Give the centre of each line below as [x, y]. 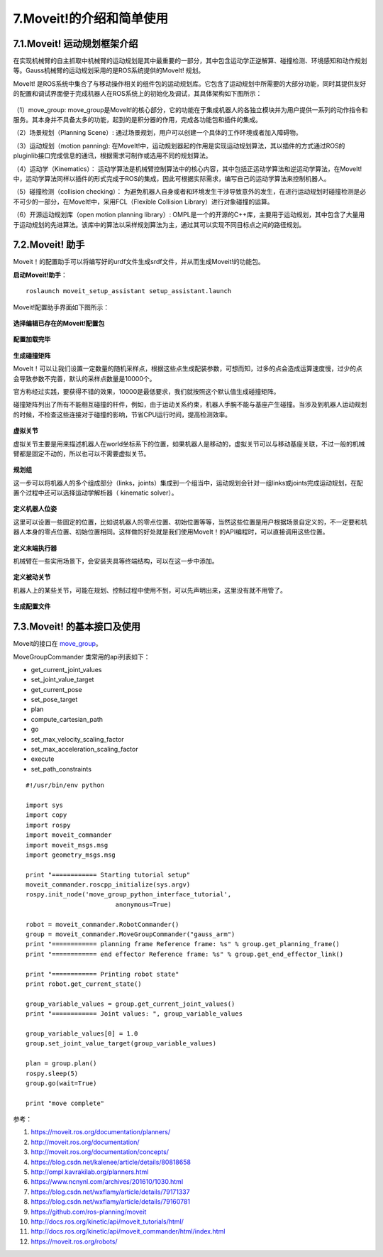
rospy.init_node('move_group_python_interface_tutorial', [129, 895]
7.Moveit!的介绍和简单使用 [91, 18]
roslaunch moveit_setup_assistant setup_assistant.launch [129, 291]
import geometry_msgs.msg [71, 855]
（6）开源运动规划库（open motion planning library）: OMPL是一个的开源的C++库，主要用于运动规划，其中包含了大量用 [189, 215]
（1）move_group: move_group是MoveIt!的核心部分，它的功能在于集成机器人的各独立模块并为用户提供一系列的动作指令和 [190, 109]
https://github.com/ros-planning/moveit [89, 1212]
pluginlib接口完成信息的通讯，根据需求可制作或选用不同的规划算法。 [112, 155]
